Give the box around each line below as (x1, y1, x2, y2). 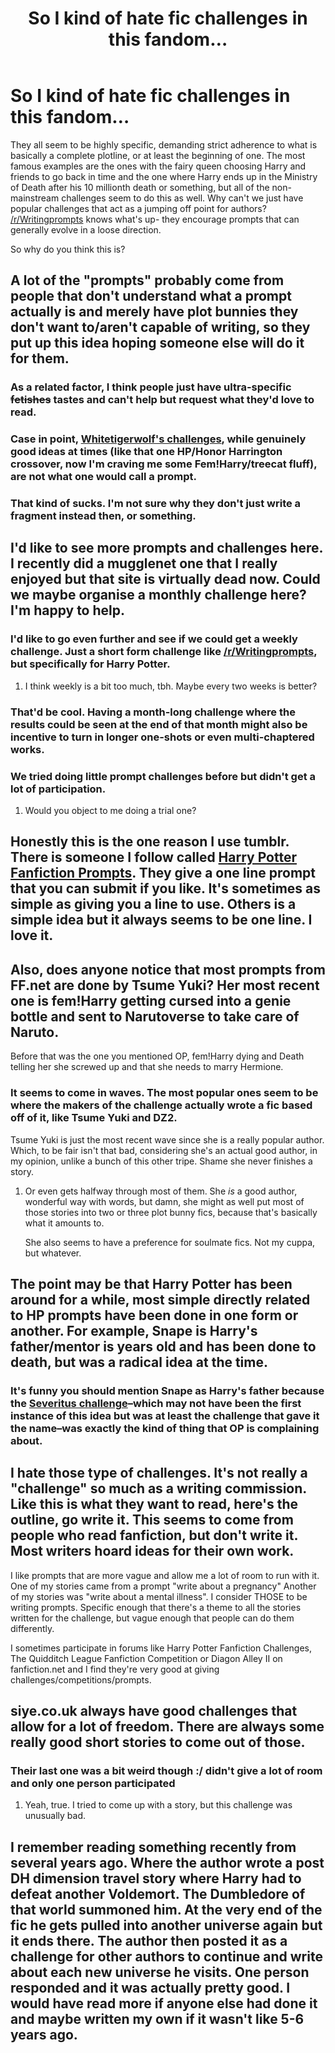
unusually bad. (24, 1810, 86, 1822)
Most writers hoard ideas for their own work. (10, 1543, 295, 1560)
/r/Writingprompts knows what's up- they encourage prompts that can (10, 213, 300, 225)
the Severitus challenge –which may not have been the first (10, 1396, 302, 1410)
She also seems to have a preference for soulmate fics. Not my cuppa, (24, 1236, 316, 1248)
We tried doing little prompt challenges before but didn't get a (10, 769, 316, 783)
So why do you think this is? (10, 243, 126, 255)
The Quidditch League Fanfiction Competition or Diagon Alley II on (10, 1652, 283, 1664)
